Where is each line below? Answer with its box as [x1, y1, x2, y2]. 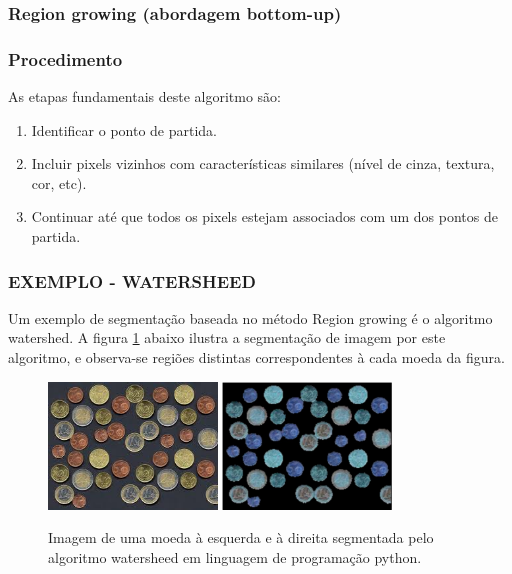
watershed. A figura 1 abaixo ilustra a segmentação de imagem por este [8, 327, 446, 348]
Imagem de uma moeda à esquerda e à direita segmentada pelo [48, 527, 434, 548]
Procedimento [8, 46, 123, 71]
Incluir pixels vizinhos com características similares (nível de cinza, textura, [31, 153, 495, 174]
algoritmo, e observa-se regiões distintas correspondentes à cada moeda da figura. [8, 347, 505, 368]
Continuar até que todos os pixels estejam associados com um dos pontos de [31, 206, 498, 227]
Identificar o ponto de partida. [31, 119, 218, 140]
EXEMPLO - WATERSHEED [8, 268, 256, 293]
